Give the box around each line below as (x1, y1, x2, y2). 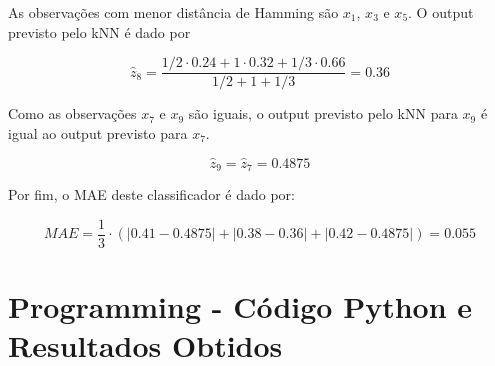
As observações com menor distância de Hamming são (8, 2, 339, 22)
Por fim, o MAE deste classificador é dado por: (8, 184, 295, 205)
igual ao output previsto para (8, 122, 188, 143)
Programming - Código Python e (8, 285, 473, 326)
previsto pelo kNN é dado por (8, 21, 191, 42)
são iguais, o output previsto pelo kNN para (188, 103, 458, 124)
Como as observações (8, 103, 137, 124)
